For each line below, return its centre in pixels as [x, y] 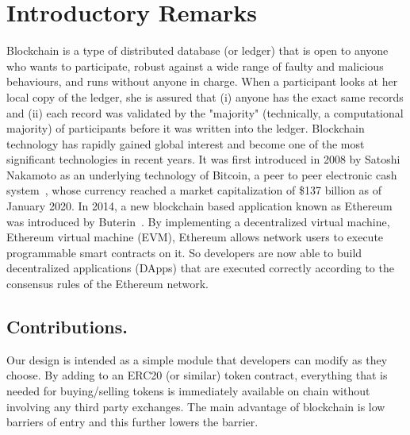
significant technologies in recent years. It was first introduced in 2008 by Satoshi [203, 159]
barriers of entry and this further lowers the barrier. [132, 422]
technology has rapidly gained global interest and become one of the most [186, 143]
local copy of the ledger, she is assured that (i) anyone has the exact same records [205, 96]
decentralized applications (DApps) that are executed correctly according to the [200, 268]
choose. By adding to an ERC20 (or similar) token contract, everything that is [197, 375]
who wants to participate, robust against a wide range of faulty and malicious [195, 65]
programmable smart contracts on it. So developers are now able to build [184, 252]
